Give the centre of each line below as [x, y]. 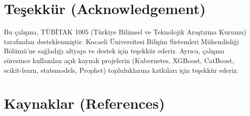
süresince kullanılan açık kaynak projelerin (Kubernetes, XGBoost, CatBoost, [119, 60]
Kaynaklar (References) [85, 103]
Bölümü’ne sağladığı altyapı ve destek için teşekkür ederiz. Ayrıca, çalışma [114, 51]
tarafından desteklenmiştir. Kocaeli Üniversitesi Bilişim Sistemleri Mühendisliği [122, 41]
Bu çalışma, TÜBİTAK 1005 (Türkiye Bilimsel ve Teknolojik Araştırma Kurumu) [125, 32]
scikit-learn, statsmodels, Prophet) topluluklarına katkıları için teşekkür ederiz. [121, 70]
